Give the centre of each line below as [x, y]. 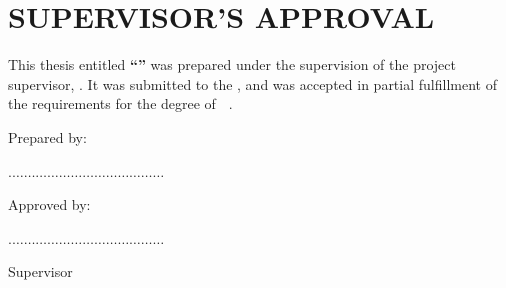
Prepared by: [47, 136]
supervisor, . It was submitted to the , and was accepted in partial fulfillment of [252, 83]
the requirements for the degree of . [120, 103]
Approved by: [49, 204]
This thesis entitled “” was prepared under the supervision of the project [232, 64]
